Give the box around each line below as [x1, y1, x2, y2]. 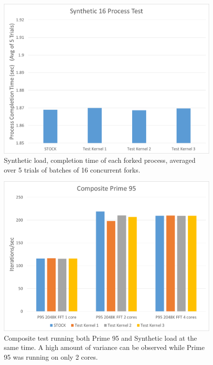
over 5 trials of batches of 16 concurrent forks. [4, 164, 140, 174]
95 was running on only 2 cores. [4, 351, 98, 362]
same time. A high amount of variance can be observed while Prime [4, 342, 205, 352]
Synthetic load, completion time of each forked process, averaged [4, 155, 196, 165]
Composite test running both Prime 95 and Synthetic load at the [4, 332, 197, 343]
